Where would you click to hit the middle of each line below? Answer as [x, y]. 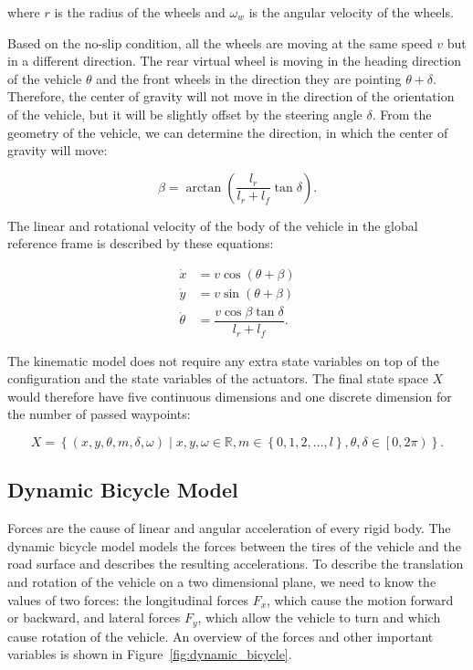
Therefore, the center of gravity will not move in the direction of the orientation [231, 96]
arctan [204, 188]
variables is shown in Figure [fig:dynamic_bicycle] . [150, 654]
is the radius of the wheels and [140, 12]
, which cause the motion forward [360, 599]
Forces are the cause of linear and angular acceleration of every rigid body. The [229, 528]
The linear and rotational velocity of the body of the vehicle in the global [213, 225]
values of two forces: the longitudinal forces [128, 599]
